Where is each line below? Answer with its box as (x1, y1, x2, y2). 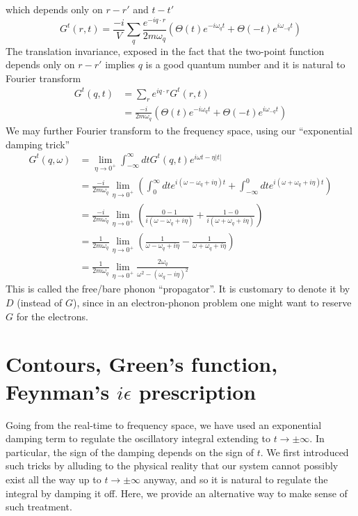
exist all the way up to (6, 471, 101, 486)
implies (105, 57, 135, 72)
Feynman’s (6, 377, 110, 405)
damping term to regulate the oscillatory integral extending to (6, 431, 270, 446)
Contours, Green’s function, (6, 350, 278, 378)
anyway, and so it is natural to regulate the (143, 471, 328, 486)
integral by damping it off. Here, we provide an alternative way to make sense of (6, 485, 348, 500)
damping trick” (6, 136, 70, 151)
